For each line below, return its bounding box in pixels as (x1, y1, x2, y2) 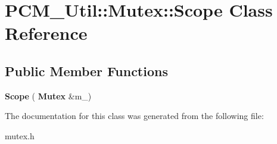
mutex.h (5, 129, 35, 142)
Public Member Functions (5, 61, 168, 80)
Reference (5, 21, 88, 45)
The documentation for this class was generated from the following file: (5, 109, 264, 122)
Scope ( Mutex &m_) (5, 89, 92, 102)
